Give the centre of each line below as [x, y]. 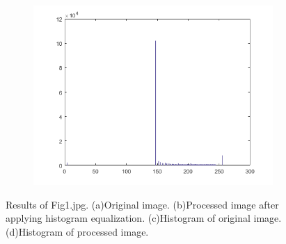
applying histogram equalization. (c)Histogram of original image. [144, 218]
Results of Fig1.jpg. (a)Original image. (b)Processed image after [142, 204]
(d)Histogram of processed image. [77, 231]
